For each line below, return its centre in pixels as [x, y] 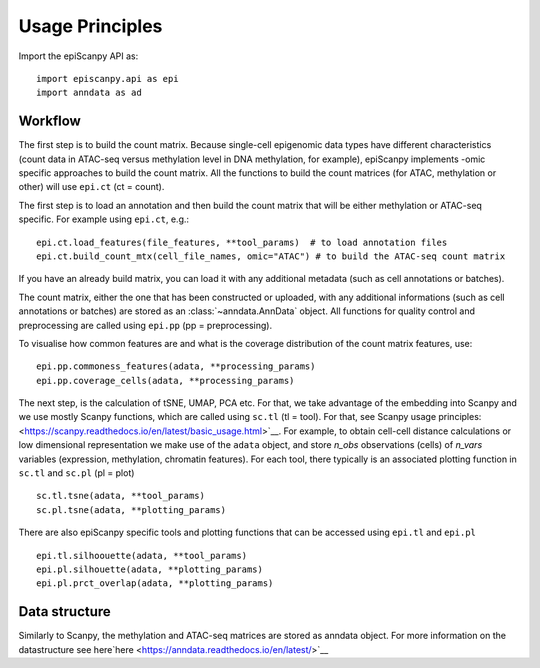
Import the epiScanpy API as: [78, 56]
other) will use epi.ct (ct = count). [91, 187]
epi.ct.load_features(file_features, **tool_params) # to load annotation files [242, 242]
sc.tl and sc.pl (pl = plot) [76, 473]
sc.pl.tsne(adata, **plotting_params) [131, 509]
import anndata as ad [89, 93]
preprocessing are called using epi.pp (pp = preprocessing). [145, 325]
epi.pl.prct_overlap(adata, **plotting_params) [155, 583]
